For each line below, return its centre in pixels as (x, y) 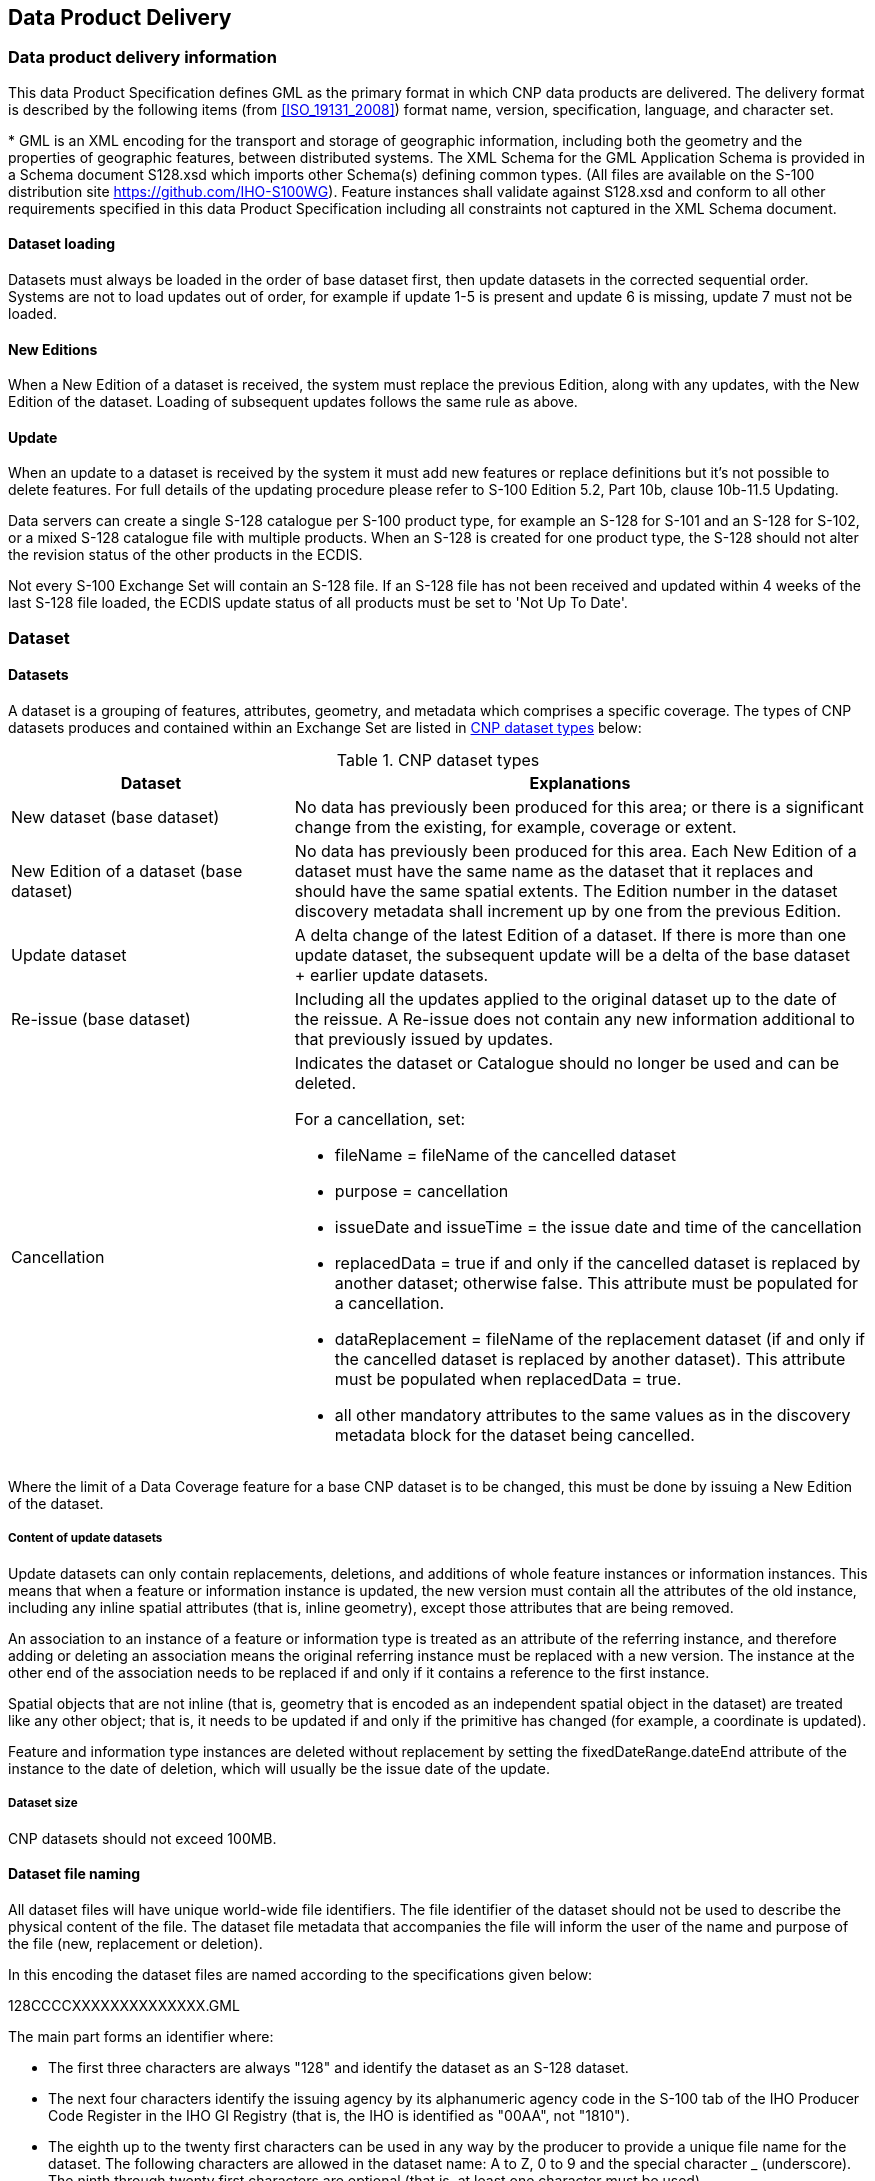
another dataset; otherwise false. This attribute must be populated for (596, 1283)
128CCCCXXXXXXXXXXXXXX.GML (124, 2005)
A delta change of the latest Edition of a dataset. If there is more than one (570, 935)
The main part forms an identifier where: (141, 2036)
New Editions (53, 349)
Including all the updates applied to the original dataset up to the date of (565, 999)
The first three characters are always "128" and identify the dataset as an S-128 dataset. (338, 2067)
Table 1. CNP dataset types (438, 760)
